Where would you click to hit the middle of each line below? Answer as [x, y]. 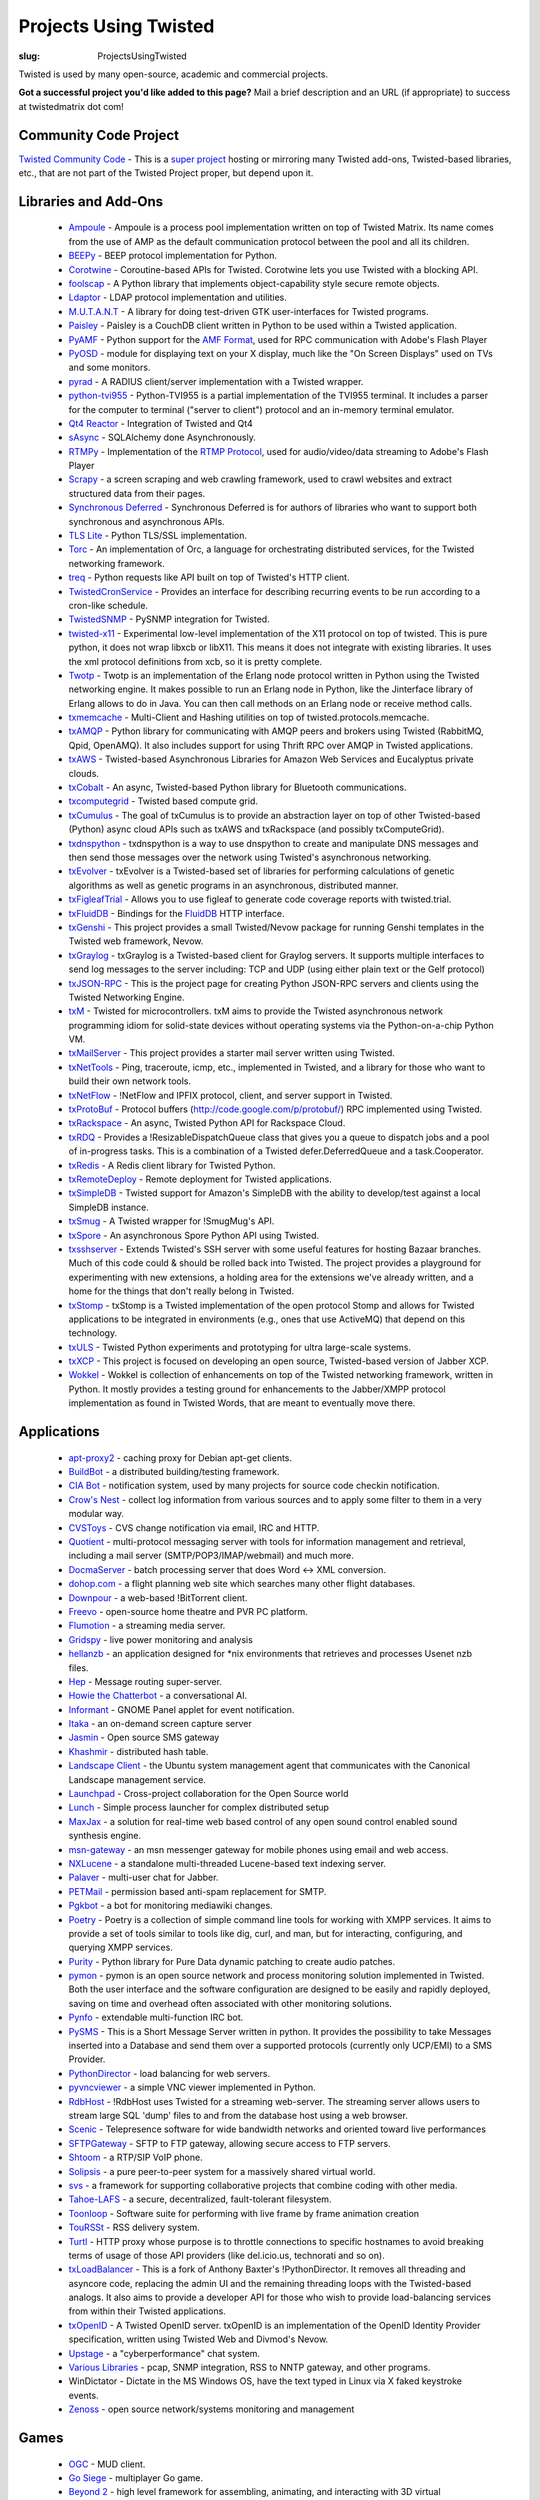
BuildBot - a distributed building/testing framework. [174, 1472]
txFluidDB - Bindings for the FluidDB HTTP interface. [176, 913]
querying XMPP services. [121, 1947]
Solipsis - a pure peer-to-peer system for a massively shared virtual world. [222, 2171]
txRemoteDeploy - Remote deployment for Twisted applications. [200, 1179]
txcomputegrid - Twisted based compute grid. [163, 801]
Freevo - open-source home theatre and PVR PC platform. [188, 1611]
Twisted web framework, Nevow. [136, 941]
